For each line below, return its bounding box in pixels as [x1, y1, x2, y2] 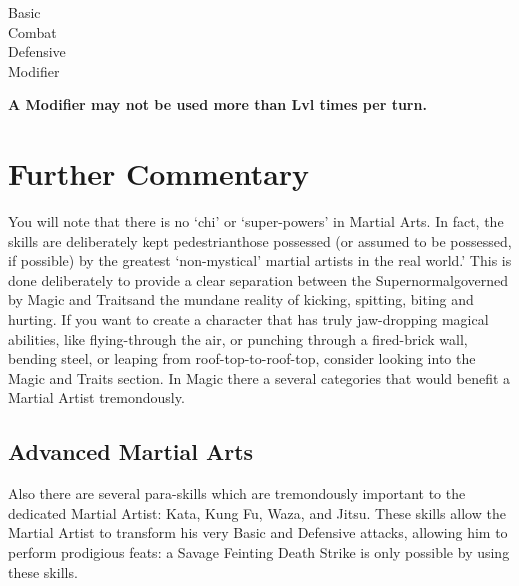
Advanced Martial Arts [8, 436, 254, 467]
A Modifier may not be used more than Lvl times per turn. [8, 94, 427, 115]
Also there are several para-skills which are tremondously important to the [8, 483, 466, 504]
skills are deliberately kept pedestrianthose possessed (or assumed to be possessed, [8, 230, 512, 251]
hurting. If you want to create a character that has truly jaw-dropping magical [8, 309, 489, 330]
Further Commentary [8, 153, 310, 194]
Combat [8, 21, 57, 42]
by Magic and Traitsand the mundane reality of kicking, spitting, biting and [8, 289, 474, 310]
